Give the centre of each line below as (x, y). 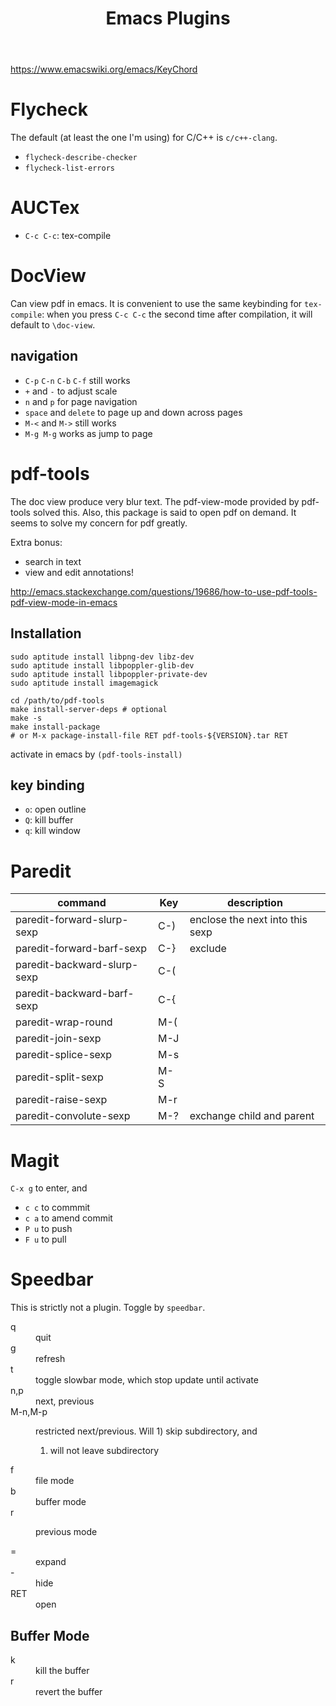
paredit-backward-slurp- (77, 965)
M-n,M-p (29, 1412)
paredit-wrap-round (64, 1022)
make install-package (55, 727)
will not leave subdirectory (104, 1451)
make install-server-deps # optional (89, 709)
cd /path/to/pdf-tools (57, 700)
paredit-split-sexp (59, 1077)
